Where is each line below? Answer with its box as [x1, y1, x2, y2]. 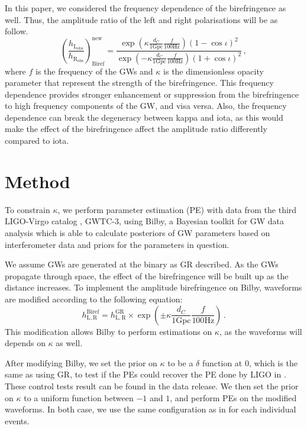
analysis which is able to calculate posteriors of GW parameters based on [5, 226, 270, 238]
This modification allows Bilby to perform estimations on [5, 325, 212, 337]
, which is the [248, 356, 298, 369]
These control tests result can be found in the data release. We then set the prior [5, 379, 299, 392]
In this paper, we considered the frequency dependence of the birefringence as [5, 2, 286, 14]
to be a [167, 356, 193, 369]
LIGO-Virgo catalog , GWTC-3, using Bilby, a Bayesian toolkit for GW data [5, 215, 285, 227]
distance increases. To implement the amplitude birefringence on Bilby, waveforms [5, 281, 302, 293]
